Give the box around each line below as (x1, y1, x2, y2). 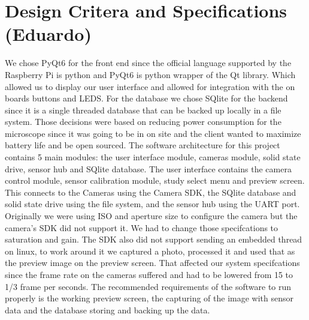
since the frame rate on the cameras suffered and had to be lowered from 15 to (5, 268, 293, 280)
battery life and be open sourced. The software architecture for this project (5, 139, 280, 151)
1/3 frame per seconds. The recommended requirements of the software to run (5, 280, 292, 292)
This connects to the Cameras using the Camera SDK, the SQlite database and (5, 186, 296, 198)
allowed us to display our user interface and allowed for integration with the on (5, 80, 295, 92)
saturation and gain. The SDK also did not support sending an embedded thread (5, 233, 302, 246)
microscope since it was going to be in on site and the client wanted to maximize (5, 127, 301, 139)
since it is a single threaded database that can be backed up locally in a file (5, 103, 281, 116)
